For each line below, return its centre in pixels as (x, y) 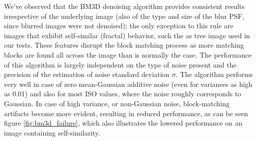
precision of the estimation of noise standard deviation (87, 74)
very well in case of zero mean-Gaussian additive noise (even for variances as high (128, 84)
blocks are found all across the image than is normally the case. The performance (128, 54)
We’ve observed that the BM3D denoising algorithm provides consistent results (125, 6)
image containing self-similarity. (52, 132)
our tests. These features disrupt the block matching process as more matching (124, 45)
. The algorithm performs (214, 74)
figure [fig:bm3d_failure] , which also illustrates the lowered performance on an (123, 123)
